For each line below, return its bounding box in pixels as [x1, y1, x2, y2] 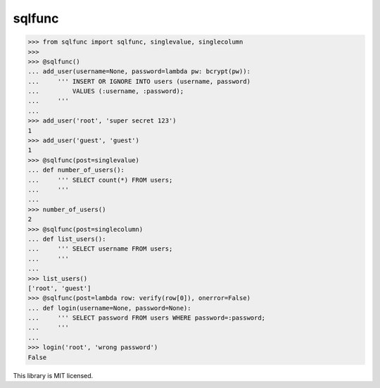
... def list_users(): [27, 234, 106, 243]
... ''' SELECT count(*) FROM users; [27, 176, 173, 184]
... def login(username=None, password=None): [27, 303, 191, 312]
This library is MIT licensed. [13, 371, 94, 380]
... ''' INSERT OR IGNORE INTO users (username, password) [27, 77, 251, 85]
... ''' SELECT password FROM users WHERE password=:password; [27, 314, 266, 322]
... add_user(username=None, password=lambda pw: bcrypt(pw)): [27, 68, 251, 75]
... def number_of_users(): [27, 166, 125, 174]
